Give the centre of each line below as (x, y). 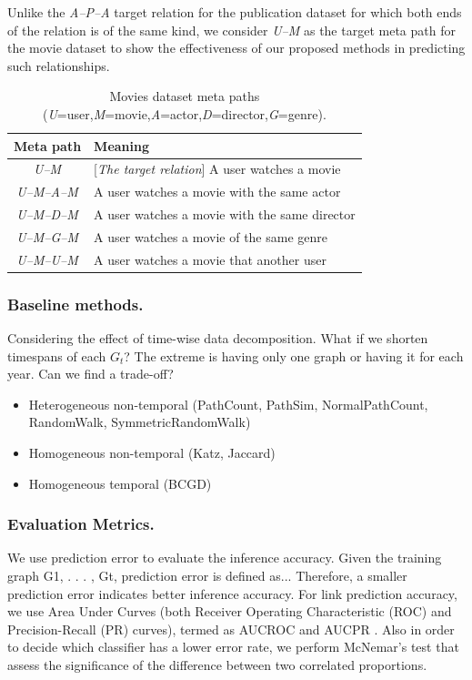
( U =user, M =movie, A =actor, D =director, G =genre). (184, 113)
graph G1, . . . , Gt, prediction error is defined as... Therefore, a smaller (207, 576)
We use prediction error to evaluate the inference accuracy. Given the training (225, 558)
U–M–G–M (47, 236)
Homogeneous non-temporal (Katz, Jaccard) (152, 453)
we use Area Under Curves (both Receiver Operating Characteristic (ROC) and (230, 611)
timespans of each (57, 355)
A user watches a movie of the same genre (211, 236)
